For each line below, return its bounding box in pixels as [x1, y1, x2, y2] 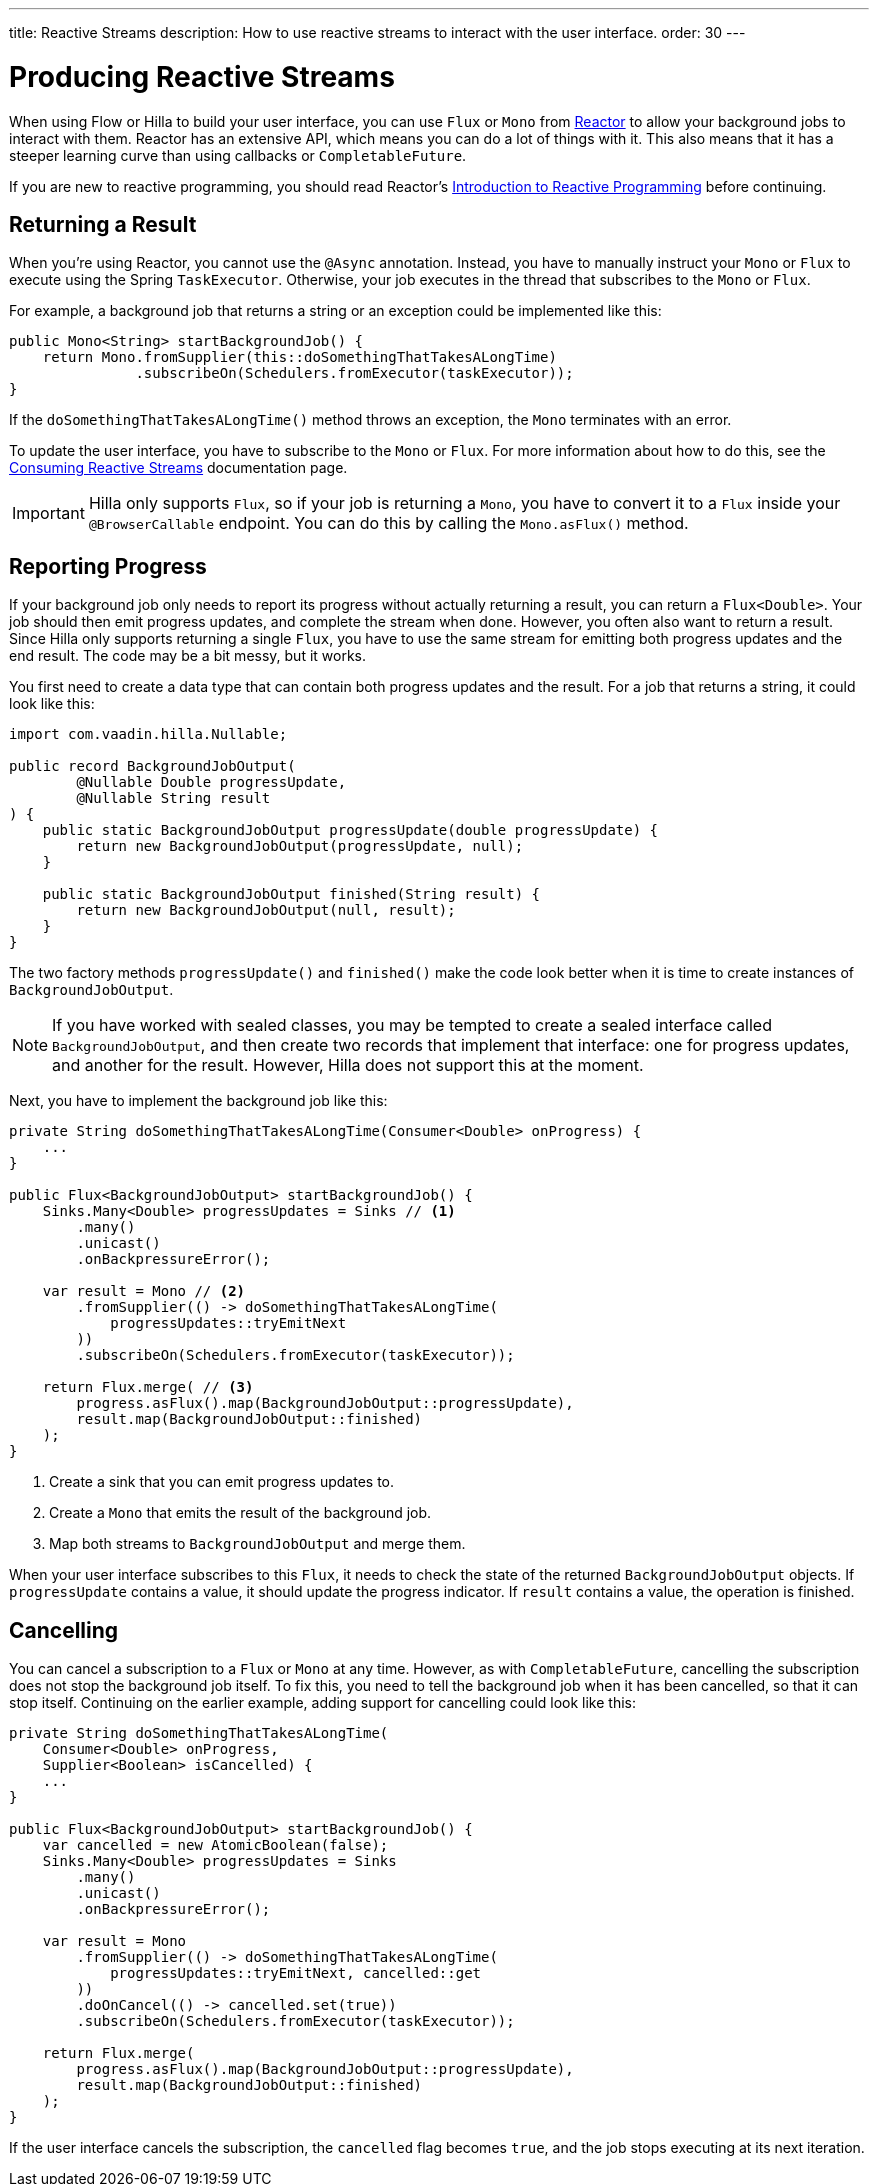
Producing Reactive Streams [9, 59, 395, 94]
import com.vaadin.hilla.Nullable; [9, 726, 288, 743]
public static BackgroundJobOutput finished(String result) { [42, 886, 541, 903]
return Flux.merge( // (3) [42, 1379, 254, 1396]
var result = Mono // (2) [42, 1283, 246, 1300]
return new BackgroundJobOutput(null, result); [76, 902, 456, 919]
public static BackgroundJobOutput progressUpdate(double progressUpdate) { [42, 822, 659, 839]
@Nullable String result [76, 790, 271, 807]
